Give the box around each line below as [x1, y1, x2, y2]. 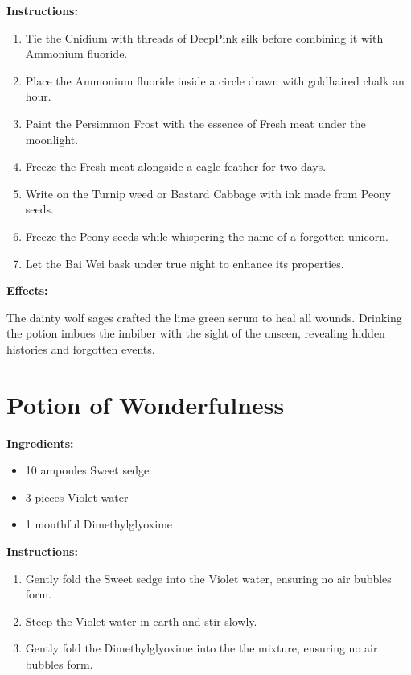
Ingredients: [6, 434, 74, 451]
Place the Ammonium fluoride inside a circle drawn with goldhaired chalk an [25, 72, 405, 89]
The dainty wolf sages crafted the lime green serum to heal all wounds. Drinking [6, 309, 402, 325]
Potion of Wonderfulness [6, 387, 285, 420]
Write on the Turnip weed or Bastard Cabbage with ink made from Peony [25, 184, 391, 201]
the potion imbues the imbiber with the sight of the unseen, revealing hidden [6, 325, 385, 342]
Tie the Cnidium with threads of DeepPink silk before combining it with [25, 29, 384, 46]
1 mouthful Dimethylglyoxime [25, 516, 173, 532]
